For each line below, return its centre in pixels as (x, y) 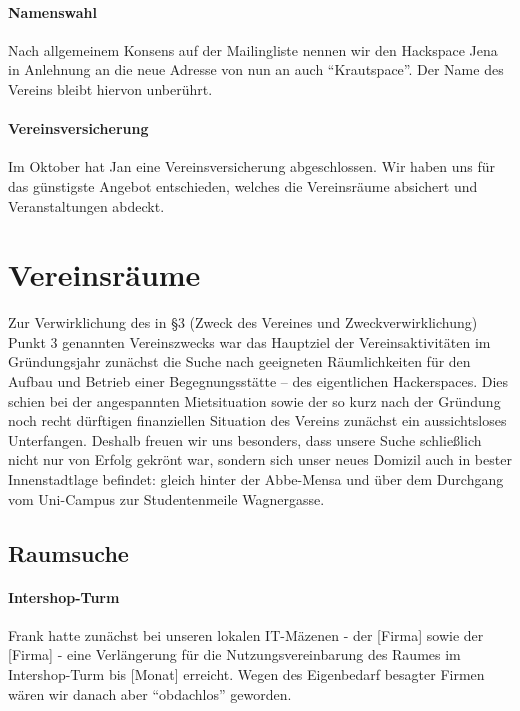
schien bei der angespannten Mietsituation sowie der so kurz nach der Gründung (254, 400)
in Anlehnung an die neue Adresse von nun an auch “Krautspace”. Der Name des (256, 69)
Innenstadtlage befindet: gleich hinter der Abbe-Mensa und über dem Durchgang (256, 479)
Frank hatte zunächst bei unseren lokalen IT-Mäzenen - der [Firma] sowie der (246, 634)
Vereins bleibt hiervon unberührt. (110, 88)
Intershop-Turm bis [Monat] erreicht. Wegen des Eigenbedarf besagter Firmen (246, 673)
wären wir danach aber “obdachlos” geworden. (150, 693)
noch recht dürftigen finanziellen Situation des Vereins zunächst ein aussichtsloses (257, 420)
